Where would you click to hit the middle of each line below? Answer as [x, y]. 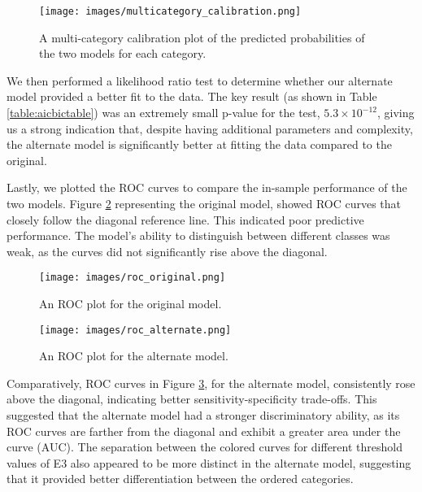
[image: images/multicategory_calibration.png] [170, 11]
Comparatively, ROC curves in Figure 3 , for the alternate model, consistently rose [211, 383]
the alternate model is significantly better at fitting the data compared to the [199, 144]
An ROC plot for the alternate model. [134, 356]
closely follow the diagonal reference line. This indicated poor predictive [185, 219]
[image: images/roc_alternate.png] [135, 330]
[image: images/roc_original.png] [133, 278]
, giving [396, 113]
